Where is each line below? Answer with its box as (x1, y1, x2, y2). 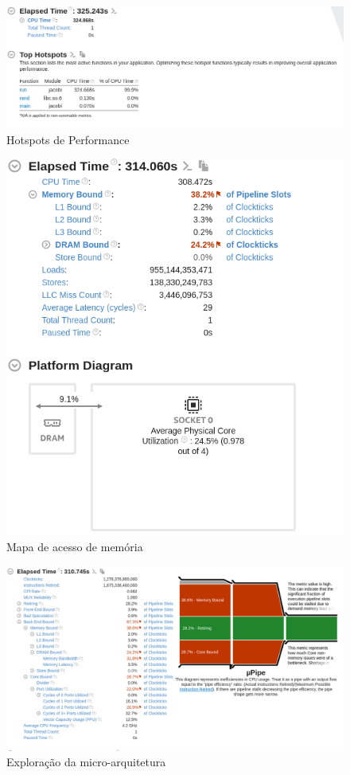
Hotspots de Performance (6, 131, 130, 147)
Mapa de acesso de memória (6, 538, 143, 555)
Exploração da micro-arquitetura (6, 753, 166, 770)
